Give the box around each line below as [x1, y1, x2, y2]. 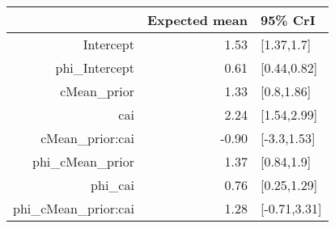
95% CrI [260, 11, 316, 29]
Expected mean [146, 11, 248, 29]
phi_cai [91, 175, 134, 194]
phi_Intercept [55, 58, 134, 77]
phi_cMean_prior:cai [13, 199, 134, 217]
